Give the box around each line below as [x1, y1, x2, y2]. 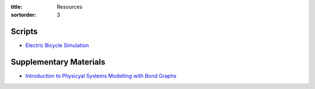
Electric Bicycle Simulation [25, 42, 89, 49]
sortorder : [10, 12, 36, 19]
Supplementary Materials [10, 57, 106, 67]
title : [10, 3, 23, 10]
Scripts [10, 27, 38, 37]
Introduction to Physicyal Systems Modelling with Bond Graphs [25, 73, 177, 80]
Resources [57, 3, 83, 10]
